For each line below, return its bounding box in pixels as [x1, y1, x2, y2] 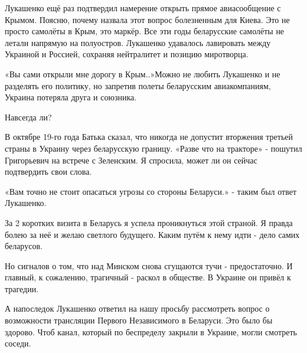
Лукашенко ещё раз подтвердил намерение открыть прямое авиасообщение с [5, 2, 281, 14]
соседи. [5, 337, 31, 349]
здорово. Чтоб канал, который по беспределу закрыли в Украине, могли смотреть [5, 325, 297, 338]
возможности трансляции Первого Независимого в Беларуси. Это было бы [5, 314, 273, 326]
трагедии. [5, 282, 39, 295]
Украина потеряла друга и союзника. [5, 91, 137, 103]
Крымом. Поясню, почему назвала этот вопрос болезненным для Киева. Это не [5, 13, 290, 25]
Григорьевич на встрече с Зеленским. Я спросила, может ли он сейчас [5, 153, 257, 166]
